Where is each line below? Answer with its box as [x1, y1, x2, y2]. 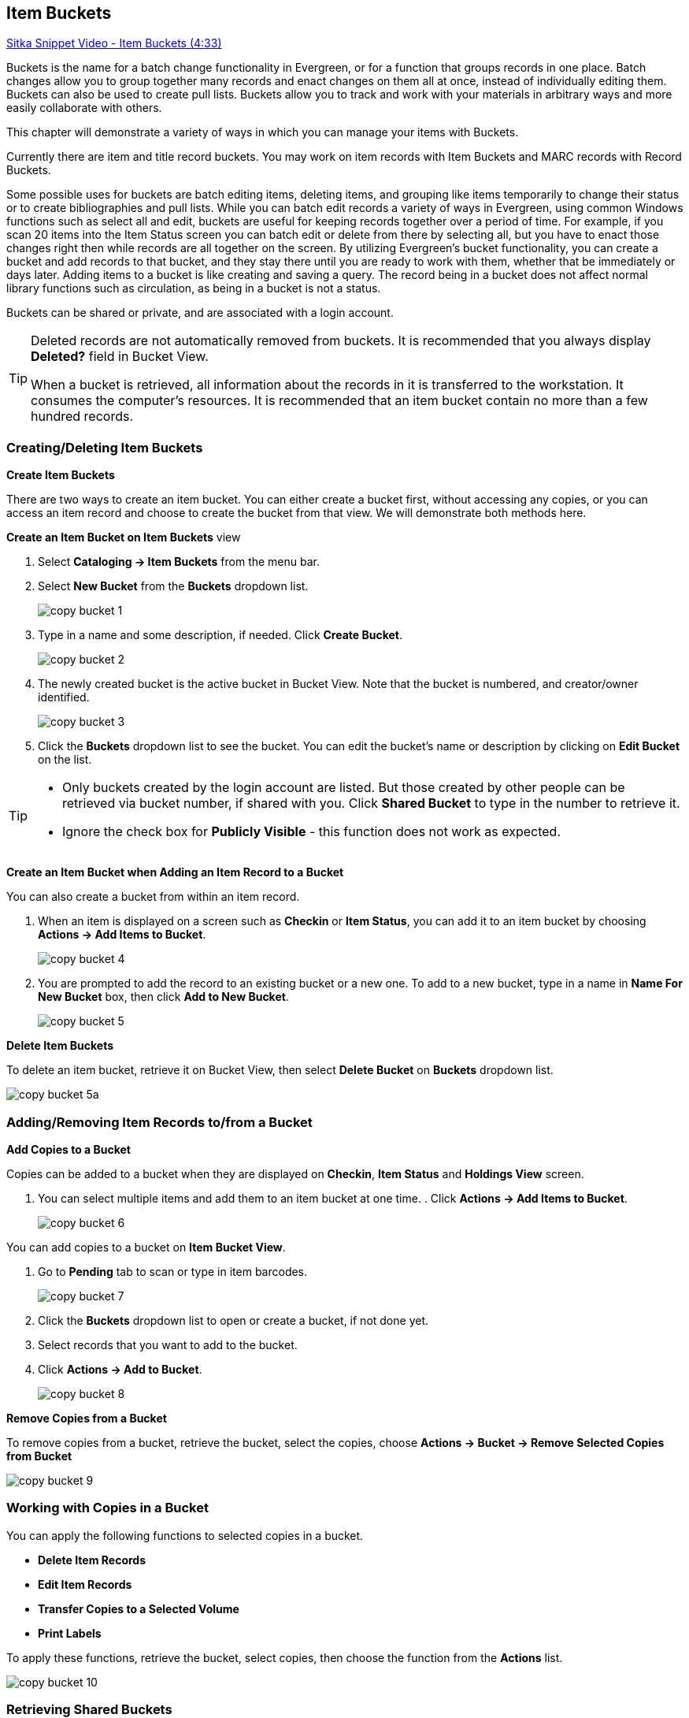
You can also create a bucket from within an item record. [6, 890, 300, 904]
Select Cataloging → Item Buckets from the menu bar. [38, 555, 320, 569]
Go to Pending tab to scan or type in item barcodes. [38, 1264, 308, 1278]
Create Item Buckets [6, 468, 115, 482]
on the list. [38, 753, 92, 767]
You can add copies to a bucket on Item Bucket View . [6, 1240, 286, 1254]
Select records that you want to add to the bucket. [38, 1337, 298, 1352]
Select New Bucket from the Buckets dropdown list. [38, 579, 309, 593]
